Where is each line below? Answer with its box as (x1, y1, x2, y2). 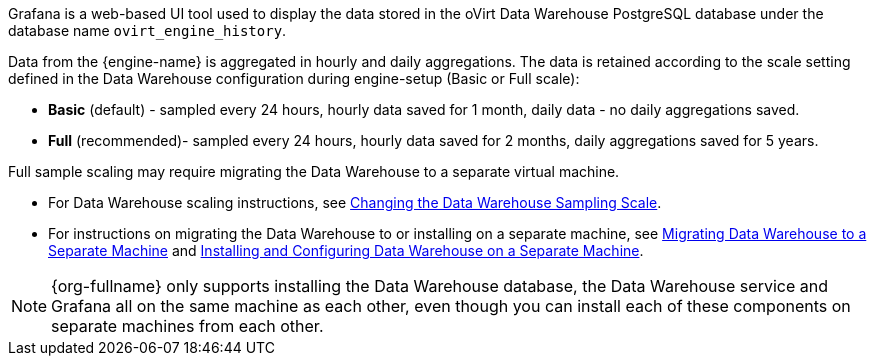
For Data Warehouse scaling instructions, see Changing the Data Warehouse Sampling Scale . (48, 194, 662, 211)
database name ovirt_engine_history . (8, 22, 287, 39)
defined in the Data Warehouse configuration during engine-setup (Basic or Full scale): (8, 70, 580, 87)
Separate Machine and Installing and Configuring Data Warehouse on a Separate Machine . (48, 242, 644, 259)
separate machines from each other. (51, 316, 324, 336)
